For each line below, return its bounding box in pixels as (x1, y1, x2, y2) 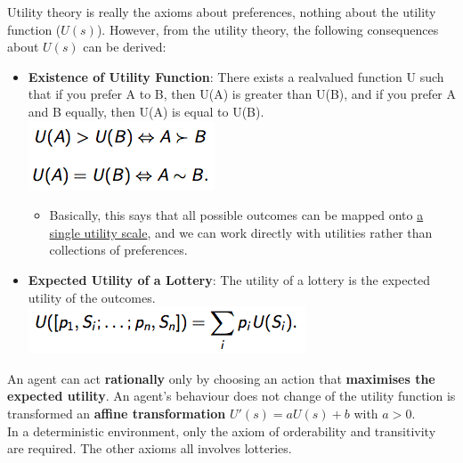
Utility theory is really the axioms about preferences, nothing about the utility (7, 3, 436, 20)
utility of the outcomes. (28, 288, 156, 306)
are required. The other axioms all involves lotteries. (7, 439, 292, 458)
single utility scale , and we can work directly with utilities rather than (49, 223, 433, 241)
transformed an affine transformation (7, 403, 226, 422)
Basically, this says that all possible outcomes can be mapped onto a (49, 206, 424, 224)
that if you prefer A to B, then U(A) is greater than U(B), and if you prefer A (28, 85, 457, 103)
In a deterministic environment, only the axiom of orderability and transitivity (7, 421, 436, 440)
